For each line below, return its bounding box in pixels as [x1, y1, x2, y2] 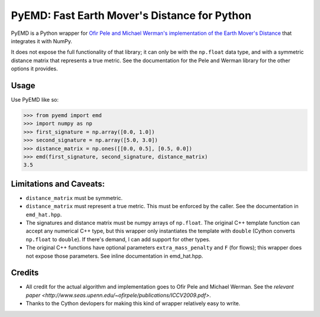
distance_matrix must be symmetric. [25, 194, 123, 201]
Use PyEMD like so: [11, 96, 59, 103]
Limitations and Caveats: [11, 179, 105, 189]
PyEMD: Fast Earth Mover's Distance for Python [11, 9, 252, 22]
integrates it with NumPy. [11, 37, 72, 44]
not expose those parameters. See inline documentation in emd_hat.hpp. [25, 252, 203, 260]
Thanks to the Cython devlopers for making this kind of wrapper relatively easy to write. [25, 300, 241, 307]
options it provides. [11, 65, 58, 72]
